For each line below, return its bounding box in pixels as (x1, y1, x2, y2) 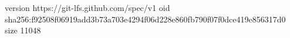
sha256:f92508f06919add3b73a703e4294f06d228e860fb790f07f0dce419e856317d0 (5, 13, 286, 25)
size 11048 (5, 24, 41, 36)
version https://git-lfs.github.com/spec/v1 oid (5, 2, 170, 13)
